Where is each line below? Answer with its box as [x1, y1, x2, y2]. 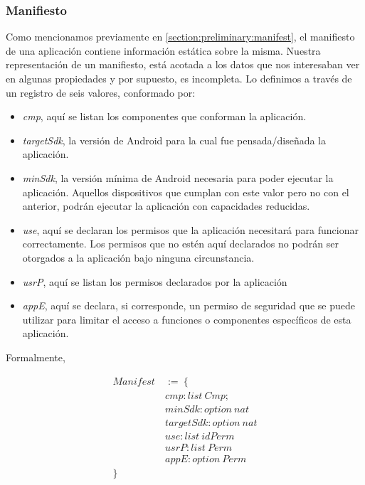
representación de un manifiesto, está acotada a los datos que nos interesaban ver [6, 57, 360, 72]
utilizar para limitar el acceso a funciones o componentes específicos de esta [22, 311, 351, 326]
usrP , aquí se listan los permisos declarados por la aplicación [22, 274, 287, 289]
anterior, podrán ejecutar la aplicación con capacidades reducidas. [22, 198, 310, 213]
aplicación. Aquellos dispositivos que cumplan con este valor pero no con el [22, 184, 349, 199]
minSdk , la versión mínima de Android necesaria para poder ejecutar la [22, 170, 334, 185]
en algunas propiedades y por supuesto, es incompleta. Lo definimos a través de [6, 71, 352, 85]
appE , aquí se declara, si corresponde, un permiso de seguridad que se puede [22, 298, 355, 313]
